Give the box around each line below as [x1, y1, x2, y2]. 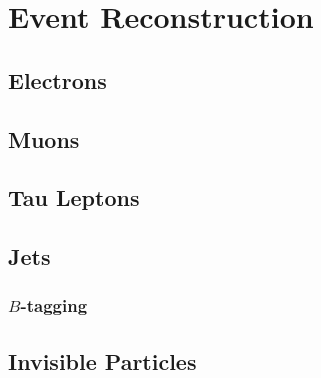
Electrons [8, 64, 107, 95]
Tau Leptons [8, 182, 140, 213]
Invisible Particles [8, 345, 197, 376]
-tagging [20, 293, 88, 318]
